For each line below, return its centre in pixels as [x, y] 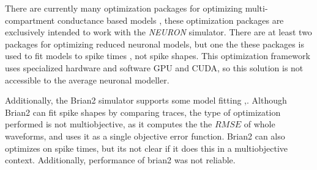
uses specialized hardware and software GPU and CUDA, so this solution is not [154, 67]
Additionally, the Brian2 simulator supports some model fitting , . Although [146, 100]
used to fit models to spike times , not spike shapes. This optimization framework [158, 56]
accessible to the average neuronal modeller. [87, 80]
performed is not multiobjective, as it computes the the [109, 124]
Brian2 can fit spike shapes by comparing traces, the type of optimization [143, 112]
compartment [30, 20]
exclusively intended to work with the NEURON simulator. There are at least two [158, 32]
